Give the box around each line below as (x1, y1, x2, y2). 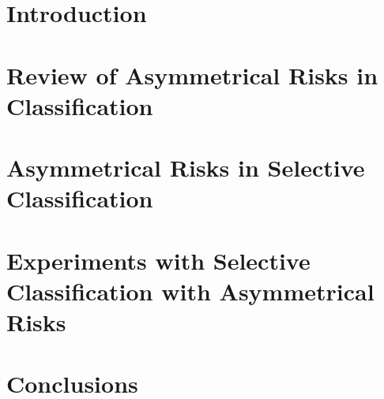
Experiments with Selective (6, 244, 311, 276)
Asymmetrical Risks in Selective (6, 151, 365, 184)
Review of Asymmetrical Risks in (6, 58, 378, 91)
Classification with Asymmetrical (6, 274, 375, 307)
